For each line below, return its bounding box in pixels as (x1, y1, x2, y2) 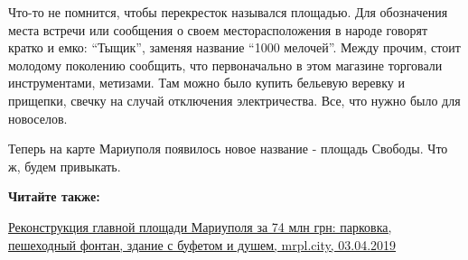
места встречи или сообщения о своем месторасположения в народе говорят (8, 20, 428, 39)
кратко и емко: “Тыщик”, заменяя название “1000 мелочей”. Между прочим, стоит (8, 38, 461, 57)
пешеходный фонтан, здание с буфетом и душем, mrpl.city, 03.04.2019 (8, 235, 397, 254)
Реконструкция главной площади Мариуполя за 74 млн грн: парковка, (8, 217, 392, 236)
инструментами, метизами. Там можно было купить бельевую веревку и (8, 73, 405, 92)
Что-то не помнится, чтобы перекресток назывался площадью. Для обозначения (8, 3, 448, 21)
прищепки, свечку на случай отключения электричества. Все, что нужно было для (8, 90, 461, 109)
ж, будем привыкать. (8, 156, 121, 175)
